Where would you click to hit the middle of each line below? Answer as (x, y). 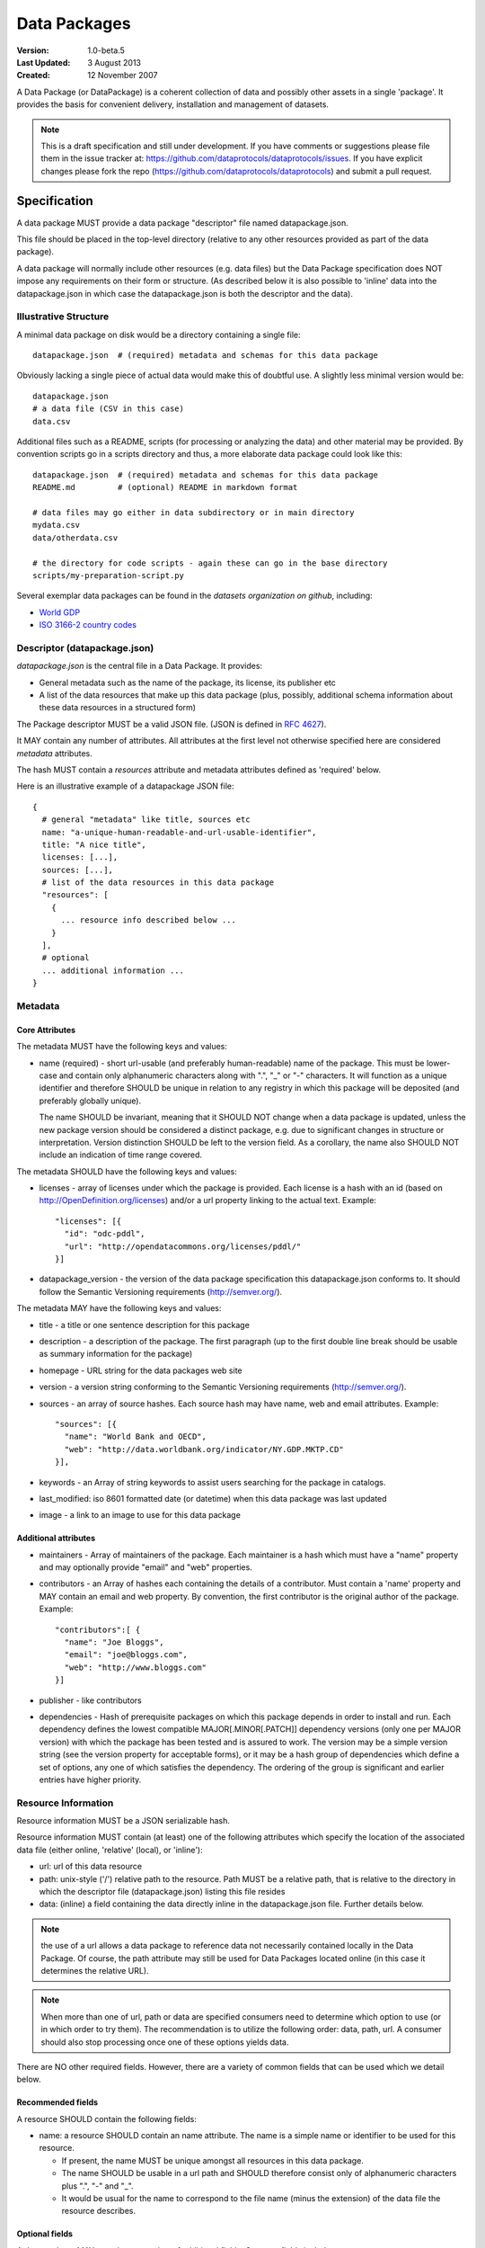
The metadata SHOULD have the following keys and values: (127, 1171)
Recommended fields (57, 2102)
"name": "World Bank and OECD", (135, 1437)
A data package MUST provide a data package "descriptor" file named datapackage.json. (183, 223)
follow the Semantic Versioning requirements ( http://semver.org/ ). (161, 1291)
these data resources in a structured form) (118, 708)
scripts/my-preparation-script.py (108, 575)
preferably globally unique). (90, 1101)
